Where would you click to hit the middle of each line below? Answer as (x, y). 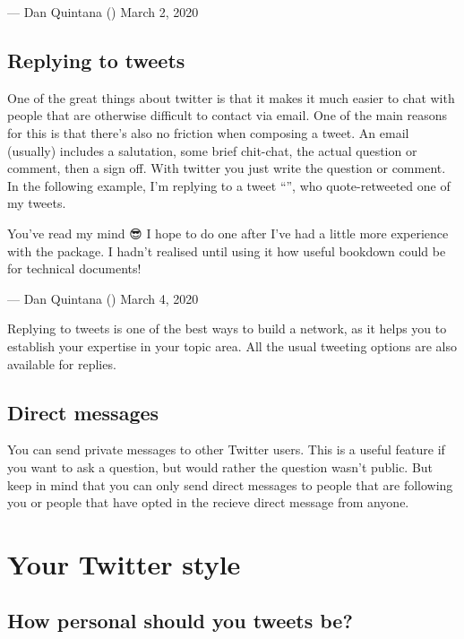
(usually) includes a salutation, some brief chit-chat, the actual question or (212, 150)
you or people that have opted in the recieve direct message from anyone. (208, 502)
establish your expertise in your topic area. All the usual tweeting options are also (232, 345)
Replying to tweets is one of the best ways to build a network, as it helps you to (227, 328)
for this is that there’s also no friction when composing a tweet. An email (208, 132)
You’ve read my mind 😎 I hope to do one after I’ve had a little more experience (228, 233)
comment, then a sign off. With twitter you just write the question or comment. (227, 168)
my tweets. (37, 203)
